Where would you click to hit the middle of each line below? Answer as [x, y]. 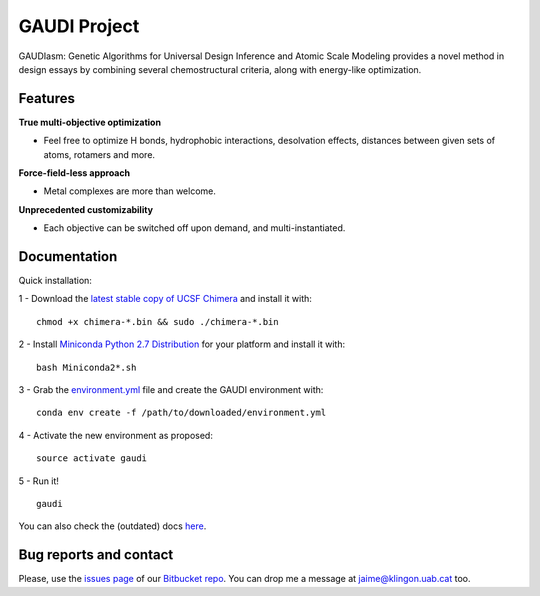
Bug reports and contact [96, 555]
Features [46, 98]
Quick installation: [55, 281]
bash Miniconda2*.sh [86, 367]
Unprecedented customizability [86, 209]
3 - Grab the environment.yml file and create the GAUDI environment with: [171, 390]
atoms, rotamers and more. [99, 154]
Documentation [68, 256]
